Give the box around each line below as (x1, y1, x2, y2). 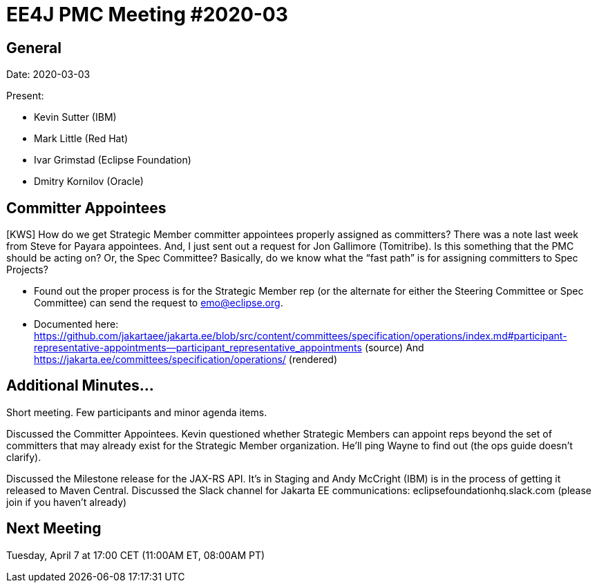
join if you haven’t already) (6, 496, 127, 508)
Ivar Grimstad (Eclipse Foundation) (34, 154, 191, 166)
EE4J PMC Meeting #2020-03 (6, 3, 288, 26)
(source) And (364, 342, 424, 354)
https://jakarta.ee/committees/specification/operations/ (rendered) (34, 353, 338, 366)
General (6, 39, 62, 57)
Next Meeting (6, 520, 102, 538)
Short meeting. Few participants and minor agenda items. (6, 406, 267, 418)
